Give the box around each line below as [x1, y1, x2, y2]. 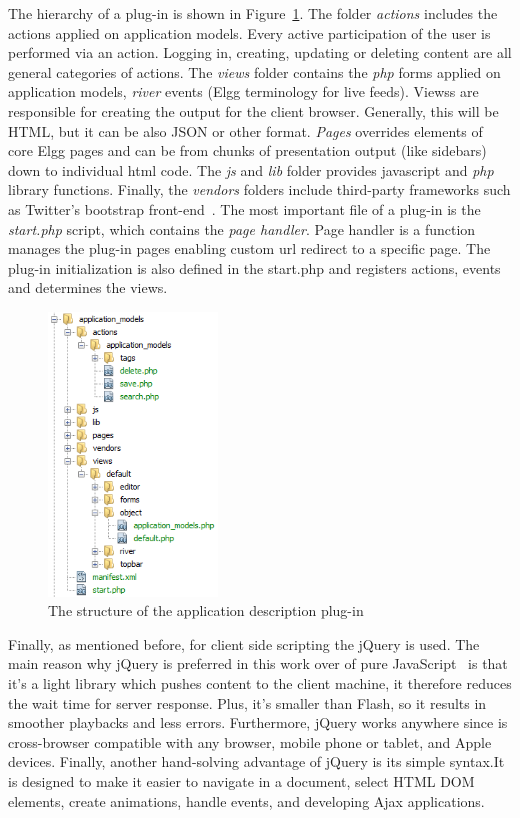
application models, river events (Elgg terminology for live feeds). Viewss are [8, 81, 479, 102]
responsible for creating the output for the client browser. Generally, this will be [8, 100, 499, 121]
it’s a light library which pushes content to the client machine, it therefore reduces [8, 673, 512, 694]
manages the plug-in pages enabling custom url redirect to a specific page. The [8, 238, 491, 259]
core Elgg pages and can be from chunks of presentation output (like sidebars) [8, 140, 487, 161]
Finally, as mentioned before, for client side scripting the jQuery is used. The [8, 633, 480, 654]
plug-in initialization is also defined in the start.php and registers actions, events [8, 257, 501, 278]
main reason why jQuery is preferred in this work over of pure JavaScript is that [8, 653, 508, 674]
